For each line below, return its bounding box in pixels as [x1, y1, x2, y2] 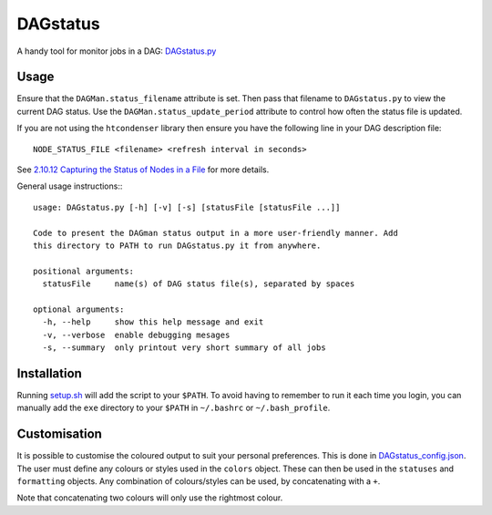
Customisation [16, 427, 102, 442]
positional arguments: [33, 265, 135, 276]
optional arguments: [33, 304, 125, 314]
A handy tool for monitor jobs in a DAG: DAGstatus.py [16, 46, 217, 57]
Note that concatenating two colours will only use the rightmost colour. [16, 492, 283, 503]
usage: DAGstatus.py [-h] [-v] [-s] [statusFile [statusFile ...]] [33, 201, 341, 212]
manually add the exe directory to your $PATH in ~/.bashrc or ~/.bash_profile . [16, 402, 331, 414]
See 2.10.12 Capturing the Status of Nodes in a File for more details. [16, 164, 270, 175]
